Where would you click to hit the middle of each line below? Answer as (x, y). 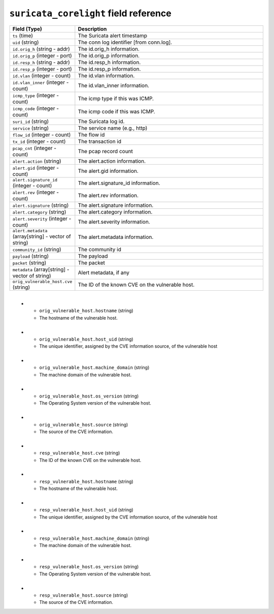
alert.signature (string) (41, 205)
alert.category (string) (39, 212)
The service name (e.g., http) (113, 128)
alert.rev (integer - (36, 192)
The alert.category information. (115, 212)
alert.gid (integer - (36, 168)
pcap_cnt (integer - (35, 148)
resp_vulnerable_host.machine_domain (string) (94, 538)
